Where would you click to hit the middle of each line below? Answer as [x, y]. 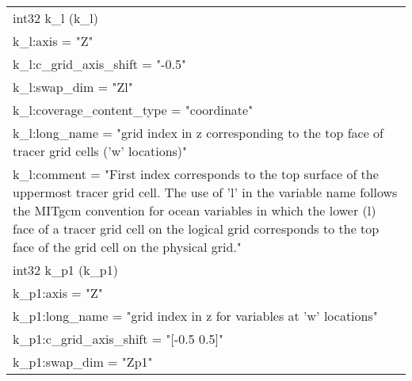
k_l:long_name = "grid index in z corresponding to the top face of [198, 133]
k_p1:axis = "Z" [58, 293]
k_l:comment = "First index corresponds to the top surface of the [196, 174]
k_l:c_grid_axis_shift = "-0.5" [99, 64]
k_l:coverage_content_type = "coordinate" [133, 110]
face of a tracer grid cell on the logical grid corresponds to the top [196, 229]
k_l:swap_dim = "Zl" [73, 87]
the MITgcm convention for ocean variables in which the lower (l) [195, 210]
